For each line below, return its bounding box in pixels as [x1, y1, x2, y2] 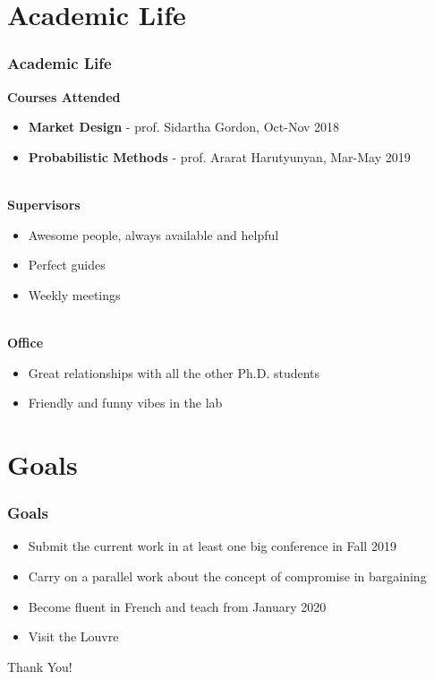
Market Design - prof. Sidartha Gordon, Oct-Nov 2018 [28, 117, 340, 136]
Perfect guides [28, 255, 106, 274]
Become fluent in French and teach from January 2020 [28, 597, 327, 615]
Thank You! [7, 657, 72, 675]
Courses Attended [7, 87, 121, 106]
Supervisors [7, 194, 81, 213]
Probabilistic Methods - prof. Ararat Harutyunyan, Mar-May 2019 [28, 147, 411, 166]
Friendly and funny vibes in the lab [28, 393, 223, 412]
